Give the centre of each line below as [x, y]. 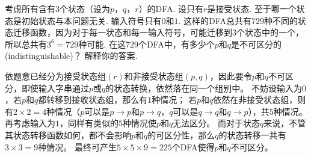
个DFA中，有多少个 [176, 44]
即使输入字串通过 [55, 88]
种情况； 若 [174, 100]
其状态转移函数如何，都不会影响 [68, 134]
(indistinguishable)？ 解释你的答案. [71, 56]
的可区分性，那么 [181, 134]
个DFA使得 [193, 146]
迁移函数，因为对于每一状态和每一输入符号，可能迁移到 [122, 32]
